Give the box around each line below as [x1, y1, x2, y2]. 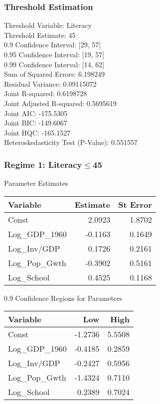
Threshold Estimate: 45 [4, 29, 76, 40]
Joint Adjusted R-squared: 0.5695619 [4, 98, 117, 108]
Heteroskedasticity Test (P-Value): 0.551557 [4, 137, 138, 147]
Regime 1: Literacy [4, 158, 82, 170]
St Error [118, 198, 152, 210]
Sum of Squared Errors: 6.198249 [4, 69, 105, 79]
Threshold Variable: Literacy [4, 20, 92, 30]
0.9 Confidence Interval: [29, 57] [4, 39, 101, 50]
